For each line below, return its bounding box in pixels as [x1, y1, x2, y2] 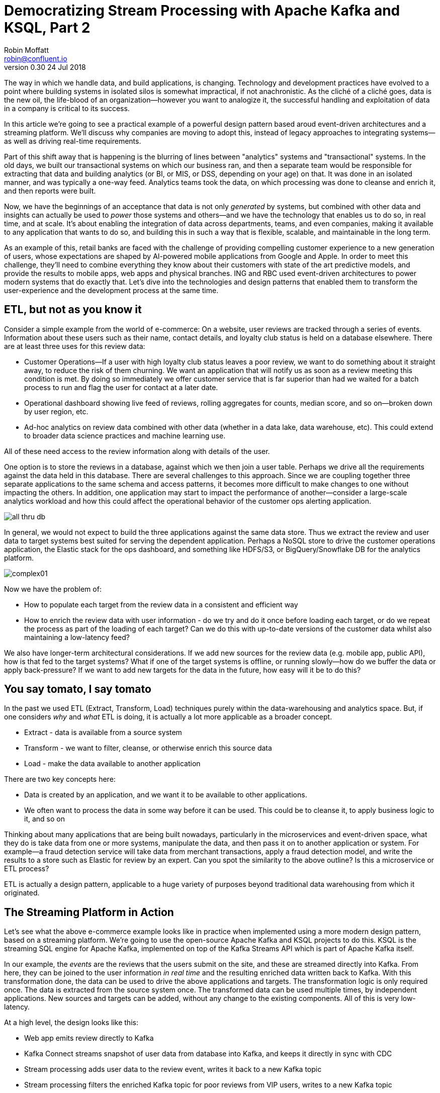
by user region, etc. [24, 407, 89, 416]
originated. [4, 888, 40, 897]
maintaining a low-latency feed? [24, 632, 130, 642]
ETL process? [4, 864, 49, 873]
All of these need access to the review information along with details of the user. [4, 446, 270, 456]
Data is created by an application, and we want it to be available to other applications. [24, 790, 307, 799]
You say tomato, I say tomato [4, 683, 151, 696]
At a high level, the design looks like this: [4, 1018, 138, 1027]
